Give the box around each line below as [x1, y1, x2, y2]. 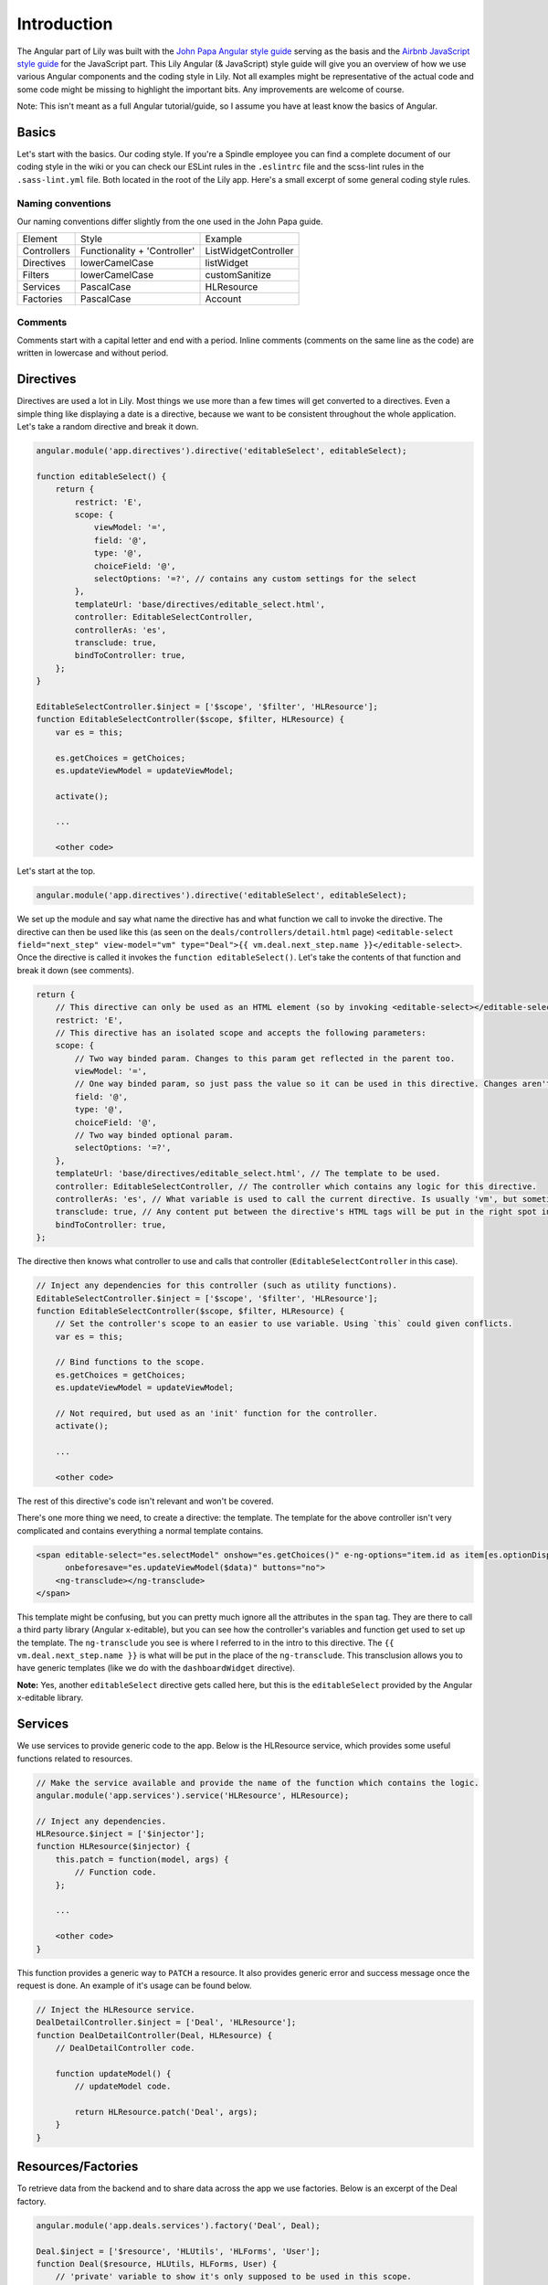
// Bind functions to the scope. [55, 1357, 205, 1367]
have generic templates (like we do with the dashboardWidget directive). [16, 1663, 296, 1674]
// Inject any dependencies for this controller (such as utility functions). [36, 1281, 397, 1291]
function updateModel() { [55, 2068, 172, 2078]
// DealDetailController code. [55, 2043, 195, 2054]
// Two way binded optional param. [74, 1130, 235, 1141]
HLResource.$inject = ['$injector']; [36, 1829, 205, 1839]
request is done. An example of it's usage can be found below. [16, 1980, 252, 1991]
